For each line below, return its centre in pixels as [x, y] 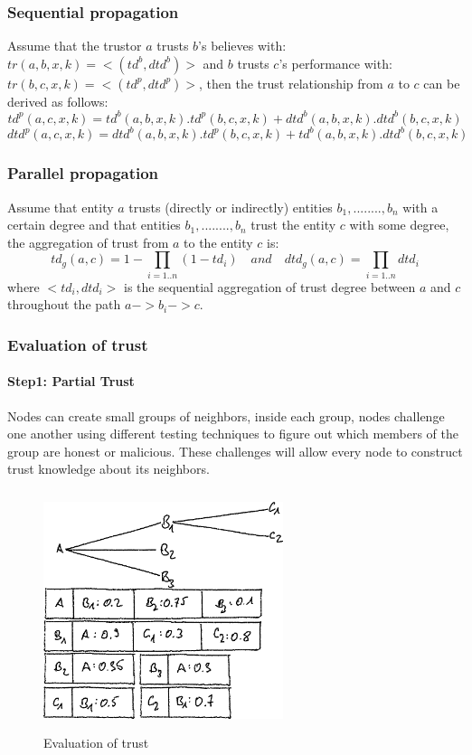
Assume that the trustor [75, 46]
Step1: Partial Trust [71, 381]
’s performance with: [335, 63]
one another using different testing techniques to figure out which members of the [233, 434]
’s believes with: [242, 46]
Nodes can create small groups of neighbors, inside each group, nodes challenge [226, 415]
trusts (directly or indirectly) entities [231, 207]
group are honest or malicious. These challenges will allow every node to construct [235, 451]
